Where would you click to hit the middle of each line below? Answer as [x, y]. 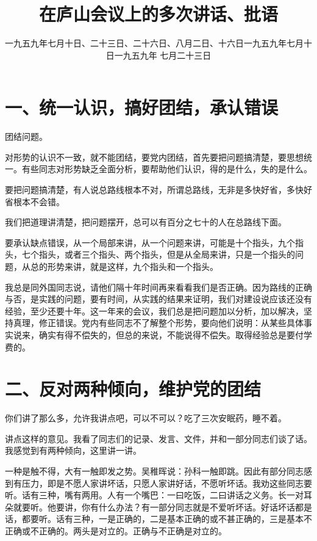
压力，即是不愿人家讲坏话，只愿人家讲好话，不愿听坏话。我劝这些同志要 [167, 483]
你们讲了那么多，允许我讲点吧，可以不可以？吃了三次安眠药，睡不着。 [146, 418]
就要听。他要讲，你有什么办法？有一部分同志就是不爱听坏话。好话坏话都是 [162, 507]
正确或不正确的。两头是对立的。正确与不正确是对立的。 [116, 531]
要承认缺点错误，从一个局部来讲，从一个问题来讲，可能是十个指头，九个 [150, 242]
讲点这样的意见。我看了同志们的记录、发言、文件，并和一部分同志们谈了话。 [158, 438]
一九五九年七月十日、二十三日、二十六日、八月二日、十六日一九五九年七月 [154, 43]
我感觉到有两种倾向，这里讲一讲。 [73, 450]
